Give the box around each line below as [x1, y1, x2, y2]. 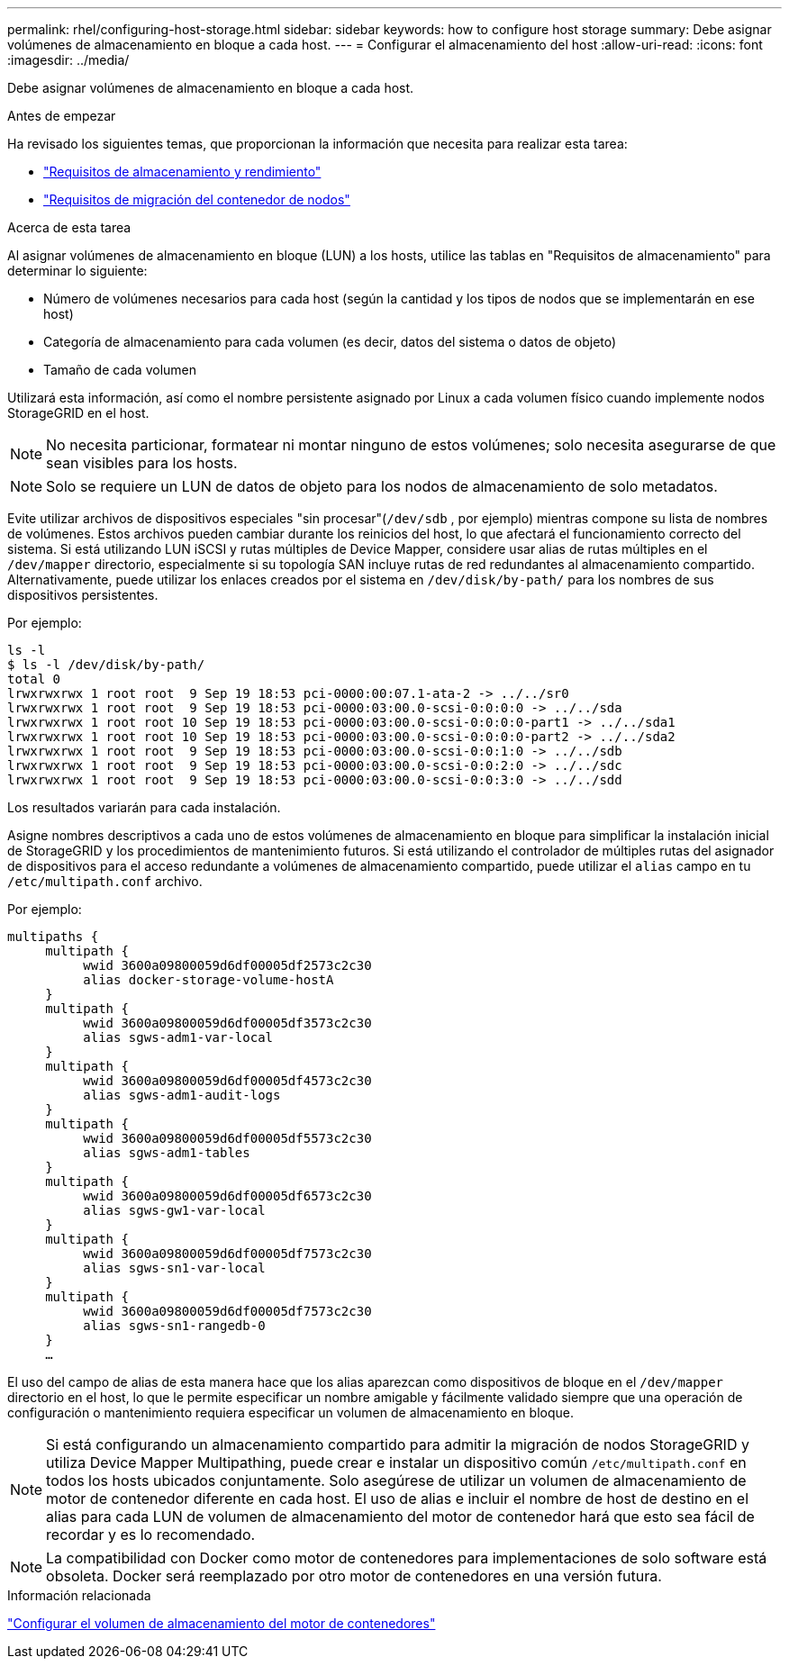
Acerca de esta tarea [7, 220, 131, 235]
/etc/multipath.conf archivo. [7, 874, 203, 889]
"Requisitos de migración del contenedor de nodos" [43, 192, 350, 207]
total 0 [7, 672, 61, 686]
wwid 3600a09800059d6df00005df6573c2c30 [83, 1189, 372, 1203]
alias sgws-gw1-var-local [83, 1203, 266, 1218]
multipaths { [7, 929, 99, 944]
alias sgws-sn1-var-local [83, 1261, 266, 1275]
